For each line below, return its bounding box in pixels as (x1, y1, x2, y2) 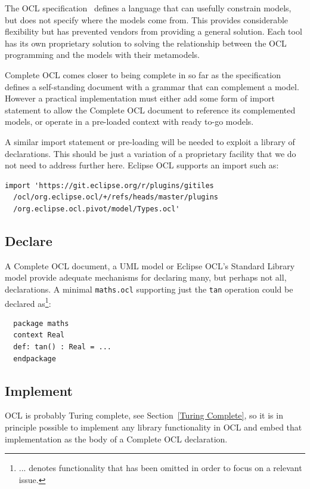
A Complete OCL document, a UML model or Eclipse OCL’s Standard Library (5, 259, 295, 272)
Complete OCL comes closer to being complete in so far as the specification (5, 68, 281, 81)
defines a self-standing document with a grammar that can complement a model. (5, 80, 299, 93)
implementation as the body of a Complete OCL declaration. (5, 432, 228, 445)
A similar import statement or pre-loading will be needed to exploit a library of (5, 135, 295, 147)
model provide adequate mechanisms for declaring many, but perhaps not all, (5, 271, 287, 284)
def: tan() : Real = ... (13, 342, 111, 351)
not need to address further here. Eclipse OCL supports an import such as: (5, 159, 279, 171)
